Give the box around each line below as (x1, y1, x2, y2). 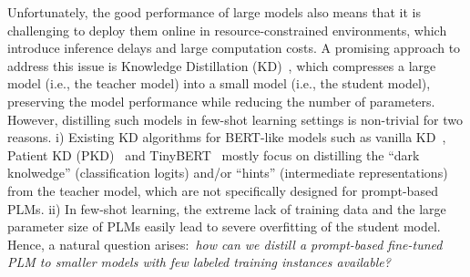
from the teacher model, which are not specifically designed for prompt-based (7, 180, 438, 200)
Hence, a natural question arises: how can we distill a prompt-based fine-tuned (7, 234, 443, 253)
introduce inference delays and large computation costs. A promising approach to (7, 38, 461, 57)
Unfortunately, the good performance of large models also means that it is (7, 3, 421, 21)
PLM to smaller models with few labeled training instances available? (7, 252, 391, 272)
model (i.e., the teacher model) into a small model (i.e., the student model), (7, 74, 431, 93)
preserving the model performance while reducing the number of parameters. (7, 91, 435, 110)
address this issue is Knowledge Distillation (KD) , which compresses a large (7, 56, 436, 75)
